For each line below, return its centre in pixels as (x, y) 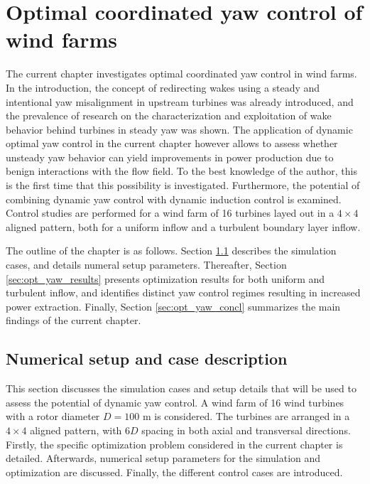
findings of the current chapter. (74, 320)
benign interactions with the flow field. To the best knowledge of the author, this (181, 171)
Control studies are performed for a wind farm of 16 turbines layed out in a (170, 213)
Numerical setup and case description (147, 359)
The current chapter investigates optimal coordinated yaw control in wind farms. (181, 74)
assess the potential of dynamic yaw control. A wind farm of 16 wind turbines (175, 402)
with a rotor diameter (53, 416)
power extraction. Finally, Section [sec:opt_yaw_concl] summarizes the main (173, 306)
